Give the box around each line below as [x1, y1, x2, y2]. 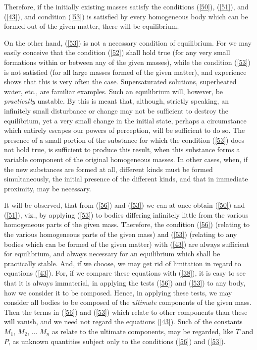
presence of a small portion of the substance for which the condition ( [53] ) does [4, 134, 245, 145]
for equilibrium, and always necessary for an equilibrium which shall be [4, 248, 220, 259]
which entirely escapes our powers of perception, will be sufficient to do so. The [4, 125, 245, 135]
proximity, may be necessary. [4, 183, 92, 193]
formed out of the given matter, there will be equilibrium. [4, 21, 179, 31]
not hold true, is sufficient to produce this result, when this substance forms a [4, 144, 240, 155]
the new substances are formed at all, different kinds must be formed [4, 164, 213, 174]
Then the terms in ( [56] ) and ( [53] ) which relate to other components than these [4, 306, 248, 317]
